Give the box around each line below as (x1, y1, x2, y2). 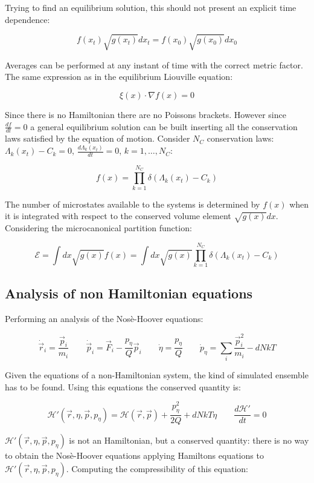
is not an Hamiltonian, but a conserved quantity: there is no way (69, 434, 309, 447)
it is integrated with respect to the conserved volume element (5, 209, 231, 222)
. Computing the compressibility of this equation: (66, 462, 248, 475)
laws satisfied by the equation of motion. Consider (5, 132, 190, 145)
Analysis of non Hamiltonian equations (5, 284, 253, 303)
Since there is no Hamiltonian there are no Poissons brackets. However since (5, 108, 286, 120)
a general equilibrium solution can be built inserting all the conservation (30, 120, 298, 133)
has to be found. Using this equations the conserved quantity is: (5, 380, 241, 393)
